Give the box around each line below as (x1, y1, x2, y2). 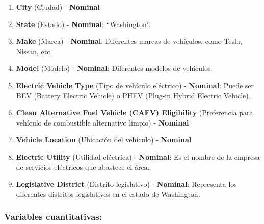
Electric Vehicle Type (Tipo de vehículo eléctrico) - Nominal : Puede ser (16, 80, 254, 90)
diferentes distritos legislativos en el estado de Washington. (16, 188, 200, 199)
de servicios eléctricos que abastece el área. (16, 161, 150, 172)
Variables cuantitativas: (4, 210, 102, 223)
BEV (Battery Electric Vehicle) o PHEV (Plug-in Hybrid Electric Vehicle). (16, 90, 251, 101)
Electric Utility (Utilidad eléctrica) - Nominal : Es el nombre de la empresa (16, 151, 260, 162)
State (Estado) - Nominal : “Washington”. (16, 18, 151, 29)
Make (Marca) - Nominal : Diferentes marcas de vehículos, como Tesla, (16, 36, 242, 46)
